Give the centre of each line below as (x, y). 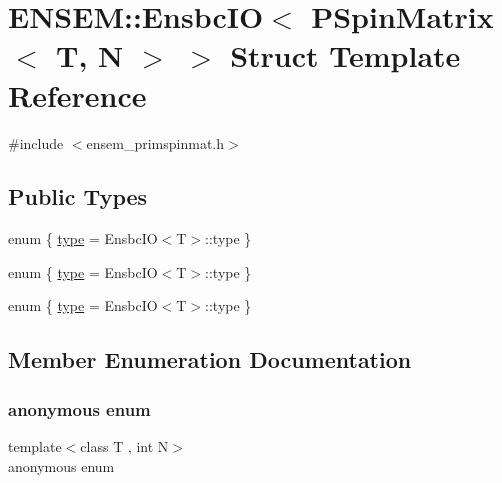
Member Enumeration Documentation (210, 359)
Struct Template (345, 55)
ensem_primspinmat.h (155, 142)
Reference (77, 94)
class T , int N (124, 446)
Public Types (78, 196)
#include (36, 142)
